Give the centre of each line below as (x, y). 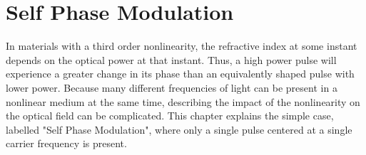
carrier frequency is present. (66, 143)
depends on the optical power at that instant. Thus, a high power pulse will (171, 59)
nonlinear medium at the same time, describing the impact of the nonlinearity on (183, 101)
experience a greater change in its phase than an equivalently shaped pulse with (180, 74)
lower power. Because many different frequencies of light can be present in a (172, 87)
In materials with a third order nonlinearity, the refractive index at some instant (182, 46)
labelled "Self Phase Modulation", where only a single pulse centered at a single (179, 129)
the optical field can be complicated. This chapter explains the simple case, (170, 116)
